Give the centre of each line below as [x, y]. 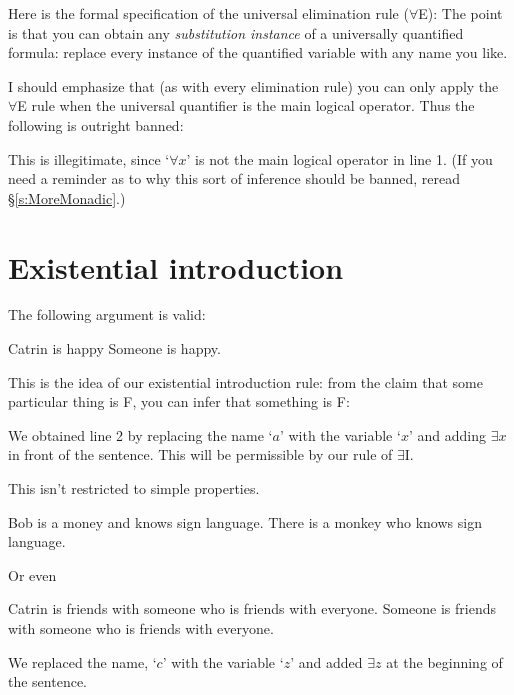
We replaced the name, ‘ [82, 661]
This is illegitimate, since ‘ [89, 158]
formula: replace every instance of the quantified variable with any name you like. [258, 52]
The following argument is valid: [107, 314]
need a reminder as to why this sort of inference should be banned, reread [234, 178]
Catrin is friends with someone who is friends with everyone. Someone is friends [252, 608]
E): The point [460, 13]
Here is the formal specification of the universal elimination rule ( [208, 13]
